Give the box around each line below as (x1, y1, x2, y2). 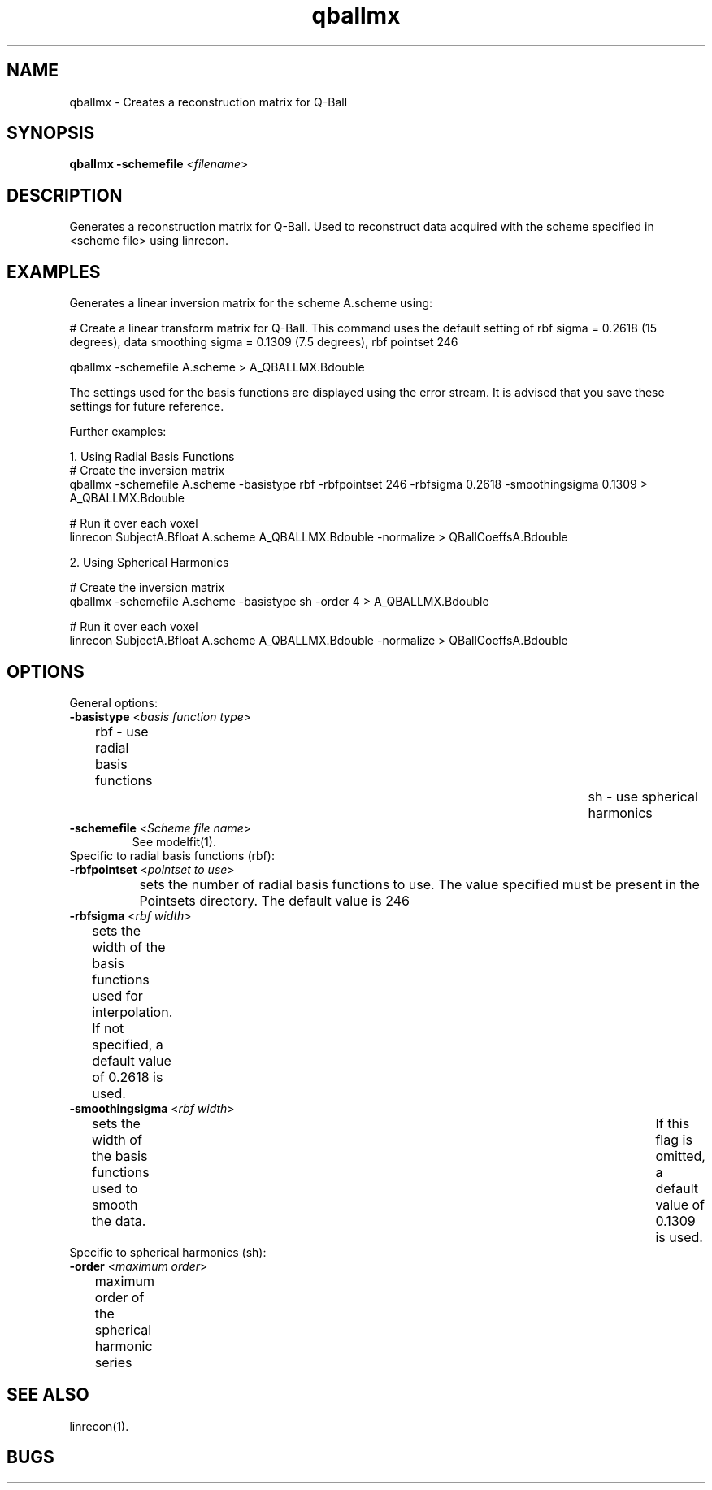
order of (94, 1288, 145, 1305)
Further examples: (69, 424, 167, 439)
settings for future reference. (69, 399, 224, 414)
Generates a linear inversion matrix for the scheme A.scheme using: (69, 296, 433, 311)
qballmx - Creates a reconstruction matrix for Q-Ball (69, 94, 348, 109)
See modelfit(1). (132, 834, 216, 849)
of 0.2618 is (92, 1068, 163, 1085)
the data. (92, 1212, 146, 1229)
